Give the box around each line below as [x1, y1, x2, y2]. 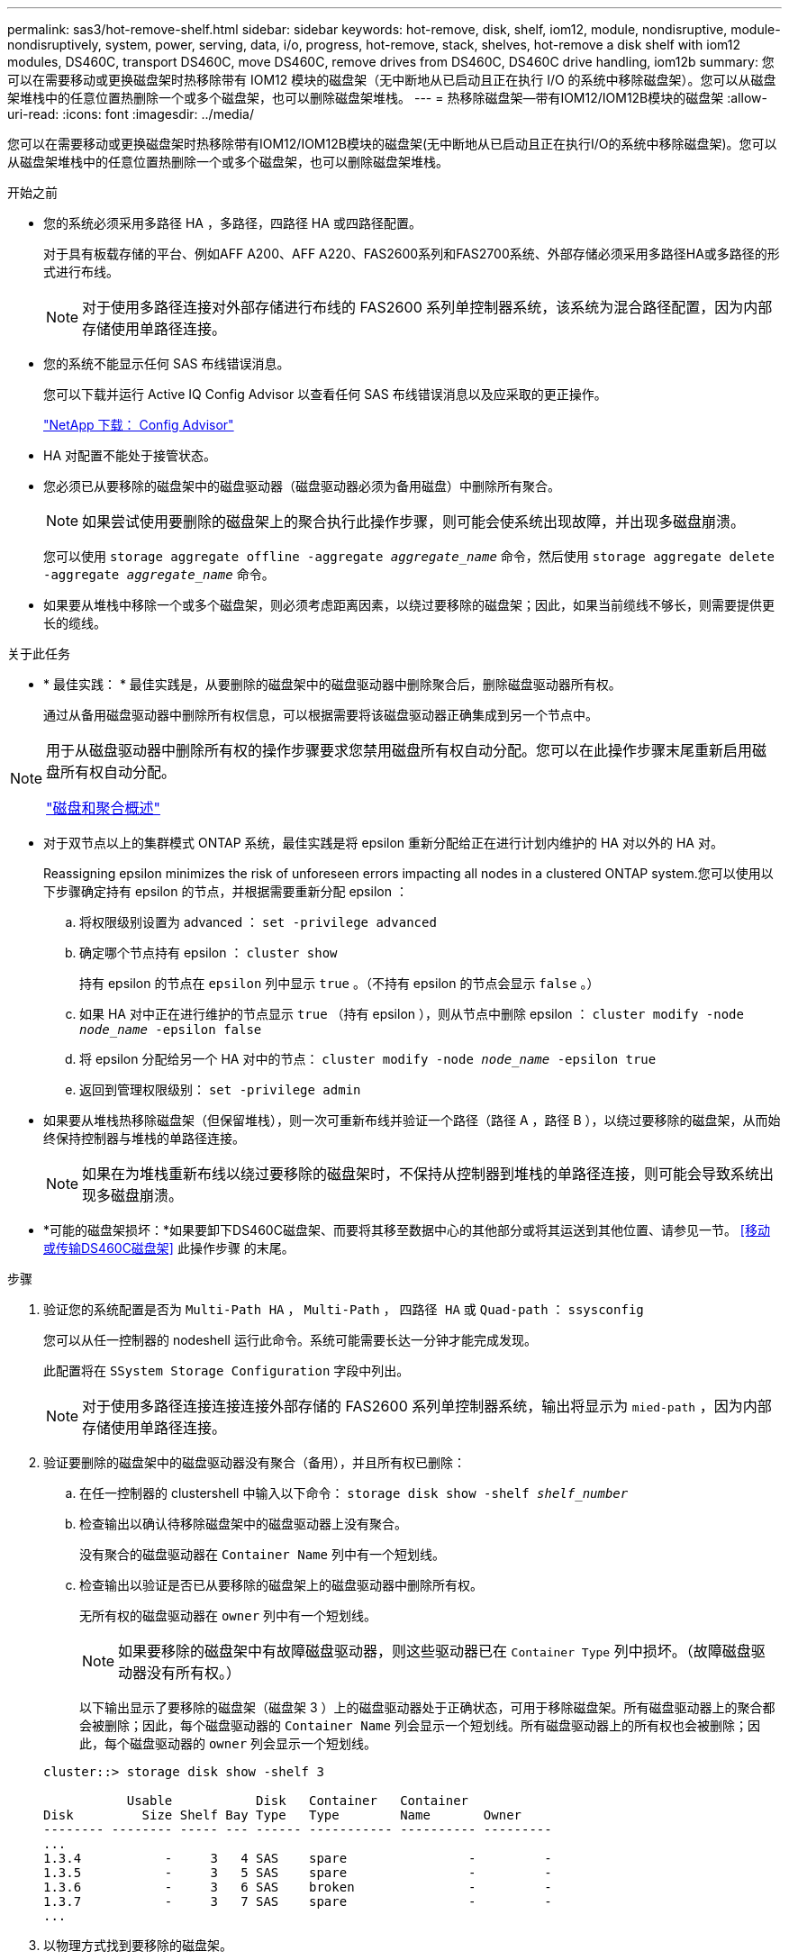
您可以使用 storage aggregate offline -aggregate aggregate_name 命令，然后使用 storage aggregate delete [43, 549, 775, 564]
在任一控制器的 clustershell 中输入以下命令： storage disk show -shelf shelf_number [79, 1485, 629, 1501]
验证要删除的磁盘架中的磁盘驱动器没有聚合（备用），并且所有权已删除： [43, 1455, 466, 1470]
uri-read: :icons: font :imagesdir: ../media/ [7, 106, 254, 122]
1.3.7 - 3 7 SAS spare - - [43, 1894, 552, 1909]
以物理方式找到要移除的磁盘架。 [43, 1937, 232, 1953]
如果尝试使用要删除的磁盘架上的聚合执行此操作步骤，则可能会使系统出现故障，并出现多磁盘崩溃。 [82, 513, 746, 531]
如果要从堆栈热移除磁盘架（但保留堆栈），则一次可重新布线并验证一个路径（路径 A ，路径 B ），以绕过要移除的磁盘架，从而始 [43, 1112, 781, 1128]
